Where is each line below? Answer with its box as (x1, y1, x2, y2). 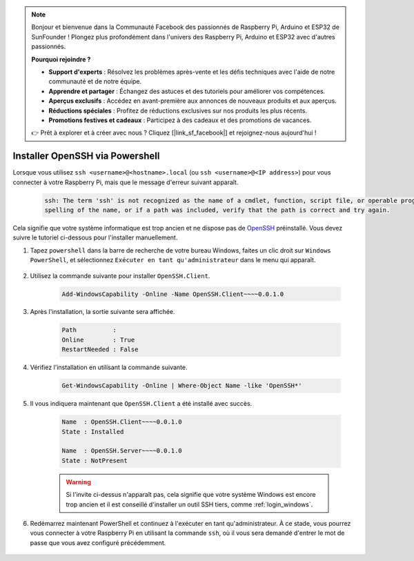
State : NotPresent (61, 456, 128, 464)
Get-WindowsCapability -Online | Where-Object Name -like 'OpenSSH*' (61, 382, 302, 390)
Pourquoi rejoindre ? (31, 55, 91, 63)
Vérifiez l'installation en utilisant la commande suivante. (30, 363, 188, 372)
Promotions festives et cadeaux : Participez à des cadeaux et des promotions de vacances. (48, 116, 312, 124)
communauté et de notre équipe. (48, 77, 142, 86)
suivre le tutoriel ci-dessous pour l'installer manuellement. (12, 233, 178, 242)
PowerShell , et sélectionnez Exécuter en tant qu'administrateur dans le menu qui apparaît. (30, 256, 316, 264)
